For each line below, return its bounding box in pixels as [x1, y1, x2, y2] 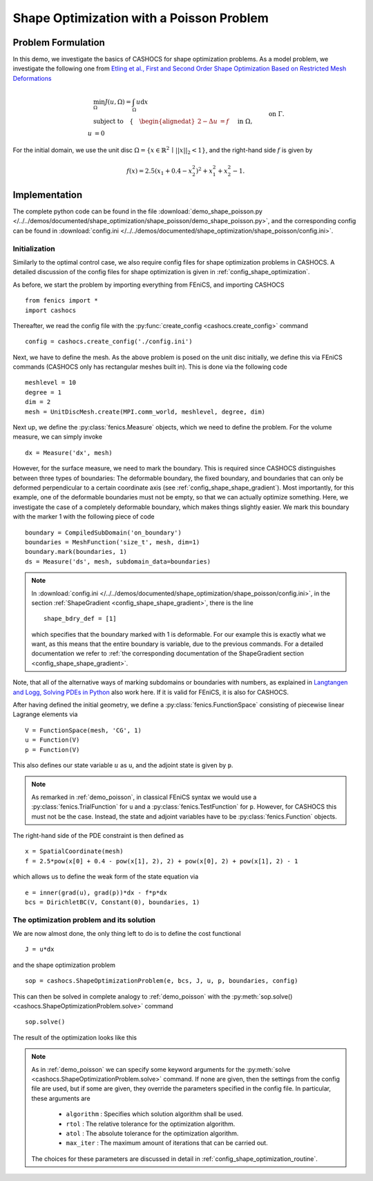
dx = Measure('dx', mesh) [25, 449, 113, 457]
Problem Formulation [12, 37, 105, 48]
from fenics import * [25, 297, 98, 305]
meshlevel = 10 [25, 378, 77, 387]
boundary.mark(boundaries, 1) [25, 548, 128, 556]
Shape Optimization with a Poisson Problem [12, 10, 269, 26]
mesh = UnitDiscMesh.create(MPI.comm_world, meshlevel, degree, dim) [25, 407, 266, 416]
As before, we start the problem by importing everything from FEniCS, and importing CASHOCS [12, 280, 285, 289]
